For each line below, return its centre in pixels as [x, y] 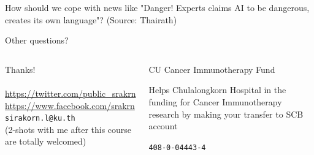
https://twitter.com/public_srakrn [71, 93]
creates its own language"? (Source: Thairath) [91, 19]
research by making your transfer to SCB [226, 114]
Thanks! [20, 69]
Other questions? [37, 40]
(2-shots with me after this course [68, 129]
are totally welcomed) [46, 141]
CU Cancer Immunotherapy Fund [212, 69]
